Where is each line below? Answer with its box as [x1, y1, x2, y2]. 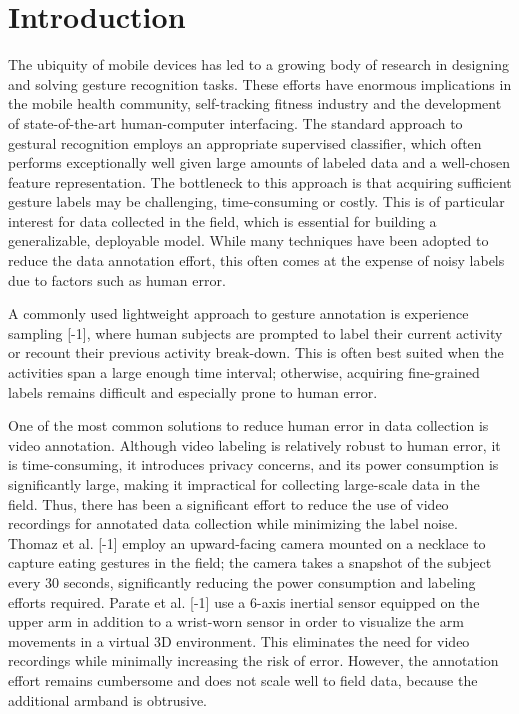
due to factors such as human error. [8, 269, 226, 290]
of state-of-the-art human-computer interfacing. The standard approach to [8, 112, 463, 133]
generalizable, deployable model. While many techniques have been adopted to [8, 230, 489, 251]
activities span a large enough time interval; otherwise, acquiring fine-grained [8, 362, 480, 383]
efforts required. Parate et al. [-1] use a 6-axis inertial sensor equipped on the [8, 591, 480, 612]
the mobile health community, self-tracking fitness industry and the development [8, 93, 502, 114]
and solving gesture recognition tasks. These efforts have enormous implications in [8, 73, 512, 94]
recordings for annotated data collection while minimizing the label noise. [8, 513, 458, 534]
